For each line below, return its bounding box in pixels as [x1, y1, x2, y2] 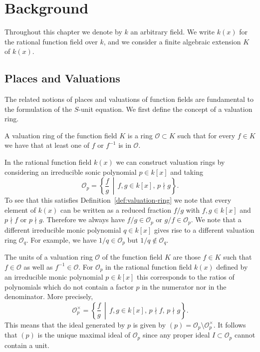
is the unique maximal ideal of [37, 330, 131, 340]
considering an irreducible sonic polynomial [4, 166, 137, 177]
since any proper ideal [142, 330, 210, 340]
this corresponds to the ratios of [137, 272, 235, 282]
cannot [234, 330, 256, 340]
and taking [170, 166, 203, 177]
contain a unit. [4, 340, 49, 350]
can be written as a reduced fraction [60, 204, 171, 215]
